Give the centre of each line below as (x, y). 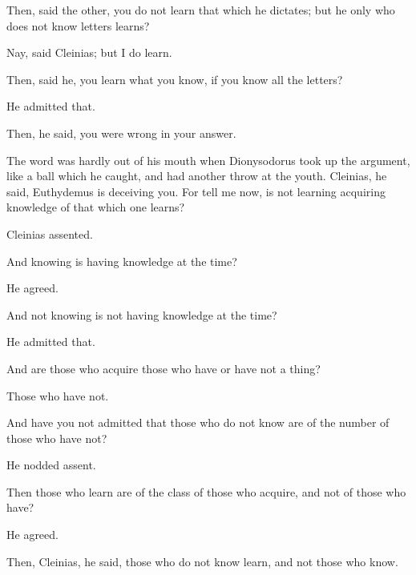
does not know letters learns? (78, 25)
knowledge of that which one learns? (96, 207)
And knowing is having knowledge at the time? (122, 261)
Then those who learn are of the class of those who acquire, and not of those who (206, 491)
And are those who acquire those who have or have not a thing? (164, 368)
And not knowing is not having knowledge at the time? (142, 314)
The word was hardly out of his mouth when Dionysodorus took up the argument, (208, 160)
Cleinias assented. (50, 233)
